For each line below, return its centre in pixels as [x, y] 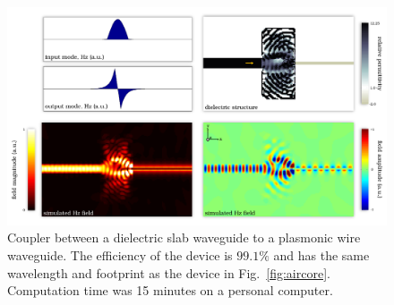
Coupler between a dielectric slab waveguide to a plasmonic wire [184, 237]
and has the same [321, 255]
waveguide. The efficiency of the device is [120, 255]
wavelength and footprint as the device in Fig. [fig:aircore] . [169, 272]
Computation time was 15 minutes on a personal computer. [170, 290]
